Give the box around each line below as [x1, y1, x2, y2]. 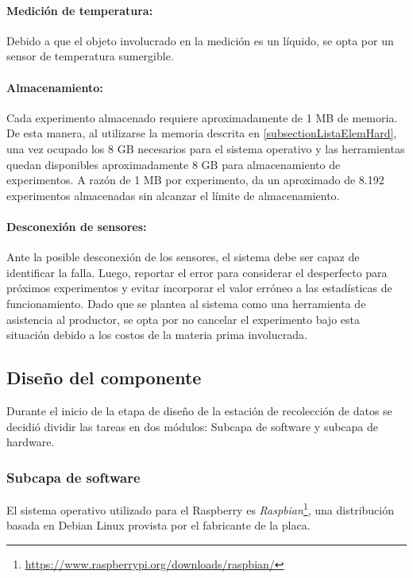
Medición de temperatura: [6, 2, 153, 18]
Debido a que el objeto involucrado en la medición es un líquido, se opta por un [6, 32, 394, 48]
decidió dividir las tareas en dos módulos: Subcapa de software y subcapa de [6, 418, 379, 434]
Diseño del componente [6, 365, 202, 390]
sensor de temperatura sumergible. [6, 48, 174, 64]
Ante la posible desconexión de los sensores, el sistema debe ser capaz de [6, 249, 360, 265]
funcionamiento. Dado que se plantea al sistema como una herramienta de [6, 295, 366, 311]
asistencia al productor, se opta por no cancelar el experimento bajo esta [6, 310, 360, 327]
